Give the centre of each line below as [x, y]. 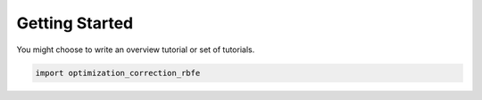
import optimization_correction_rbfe [118, 73]
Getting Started [75, 23]
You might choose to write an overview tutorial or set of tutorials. [136, 50]
